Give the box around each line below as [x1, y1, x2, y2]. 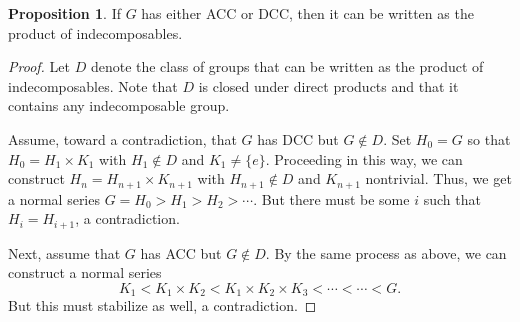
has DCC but [257, 128, 339, 149]
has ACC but [140, 242, 222, 263]
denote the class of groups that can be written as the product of [90, 56, 484, 77]
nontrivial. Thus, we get [365, 168, 512, 189]
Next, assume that [8, 242, 121, 263]
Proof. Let [8, 56, 70, 77]
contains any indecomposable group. [8, 95, 230, 116]
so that [467, 128, 511, 149]
